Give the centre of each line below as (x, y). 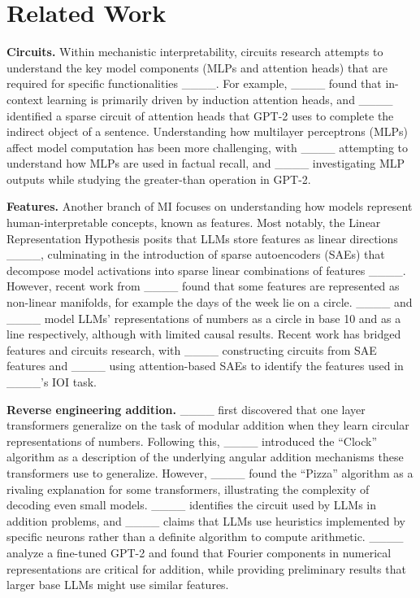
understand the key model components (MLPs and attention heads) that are (197, 67)
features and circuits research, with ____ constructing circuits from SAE (192, 349)
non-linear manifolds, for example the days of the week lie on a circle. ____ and (210, 302)
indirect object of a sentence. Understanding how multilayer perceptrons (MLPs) (208, 131)
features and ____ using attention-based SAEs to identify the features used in (205, 366)
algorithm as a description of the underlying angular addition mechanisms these (205, 457)
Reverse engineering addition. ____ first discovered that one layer (186, 409)
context (25, 99)
